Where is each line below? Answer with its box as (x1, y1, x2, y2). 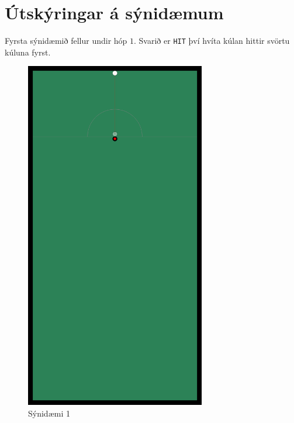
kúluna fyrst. (5, 46, 51, 58)
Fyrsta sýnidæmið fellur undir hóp (5, 34, 127, 47)
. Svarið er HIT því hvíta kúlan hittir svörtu (134, 34, 290, 47)
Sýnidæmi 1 (28, 407, 70, 419)
